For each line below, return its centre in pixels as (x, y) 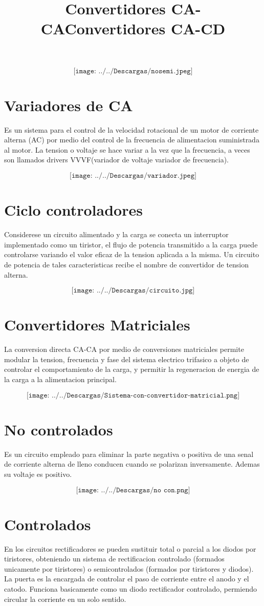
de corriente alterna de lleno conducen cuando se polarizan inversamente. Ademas (132, 464)
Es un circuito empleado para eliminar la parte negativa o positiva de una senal (129, 454)
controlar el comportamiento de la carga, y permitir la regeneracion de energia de (132, 369)
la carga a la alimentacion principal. (60, 379)
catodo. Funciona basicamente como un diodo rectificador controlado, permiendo (130, 589)
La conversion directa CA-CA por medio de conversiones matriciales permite (124, 349)
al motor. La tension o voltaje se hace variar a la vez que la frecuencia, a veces (127, 149)
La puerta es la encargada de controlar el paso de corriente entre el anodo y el (127, 579)
